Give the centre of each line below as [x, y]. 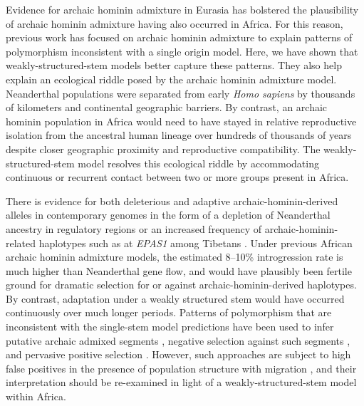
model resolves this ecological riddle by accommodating [198, 163]
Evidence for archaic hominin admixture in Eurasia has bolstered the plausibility [182, 9]
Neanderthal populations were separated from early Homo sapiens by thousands [181, 93]
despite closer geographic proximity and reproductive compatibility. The [163, 149]
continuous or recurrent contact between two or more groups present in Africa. [177, 177]
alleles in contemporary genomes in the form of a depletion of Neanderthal [168, 215]
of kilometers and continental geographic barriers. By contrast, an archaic [167, 107]
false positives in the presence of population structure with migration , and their [181, 368]
